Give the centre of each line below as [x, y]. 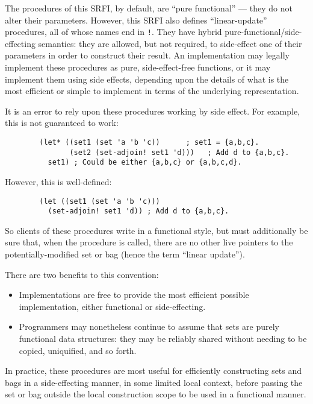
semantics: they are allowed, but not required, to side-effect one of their [170, 43]
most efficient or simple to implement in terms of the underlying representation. [152, 91]
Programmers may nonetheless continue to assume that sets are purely [149, 327]
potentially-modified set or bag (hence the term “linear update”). [125, 254]
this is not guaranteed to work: [62, 123]
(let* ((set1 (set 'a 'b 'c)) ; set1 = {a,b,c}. [149, 142]
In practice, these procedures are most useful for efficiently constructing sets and [153, 371]
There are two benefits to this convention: [82, 274]
